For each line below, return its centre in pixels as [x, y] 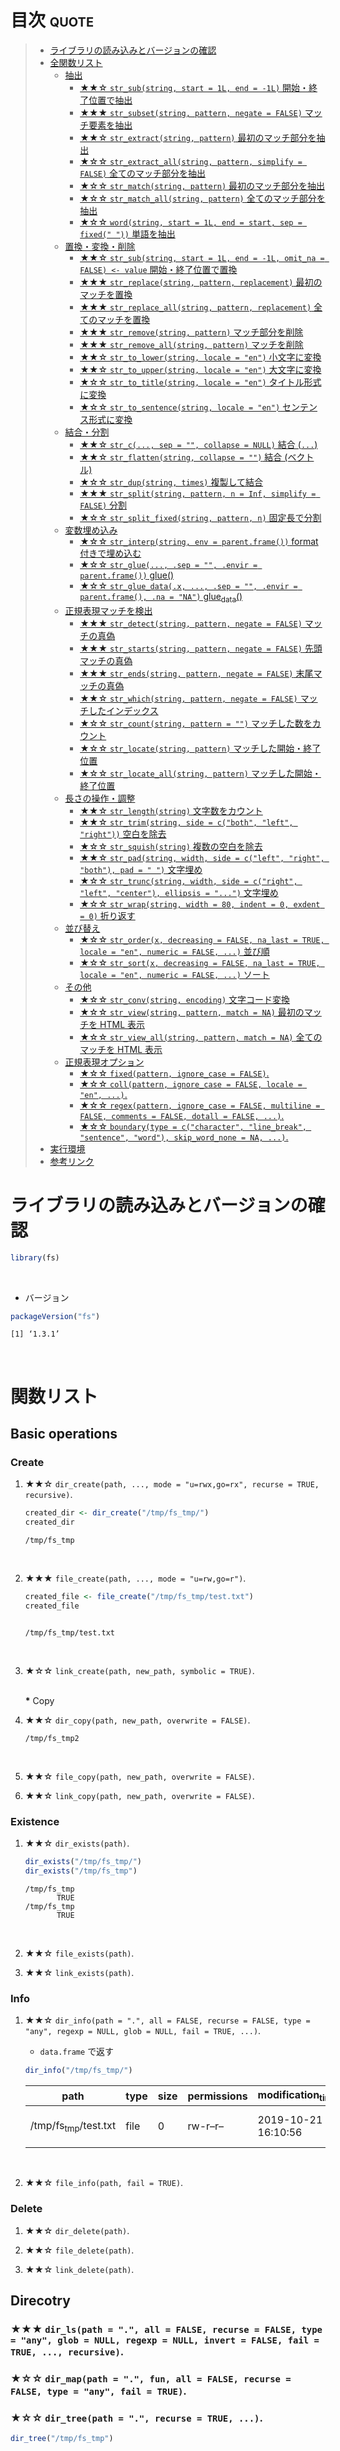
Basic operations [64, 1434]
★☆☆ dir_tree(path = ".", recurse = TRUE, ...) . [136, 2418]
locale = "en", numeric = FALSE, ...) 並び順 [174, 951]
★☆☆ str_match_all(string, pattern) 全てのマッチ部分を [202, 198]
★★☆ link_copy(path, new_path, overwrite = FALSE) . [139, 1795]
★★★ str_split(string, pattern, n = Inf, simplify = [198, 493]
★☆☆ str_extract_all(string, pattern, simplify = [191, 161]
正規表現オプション [104, 1062]
